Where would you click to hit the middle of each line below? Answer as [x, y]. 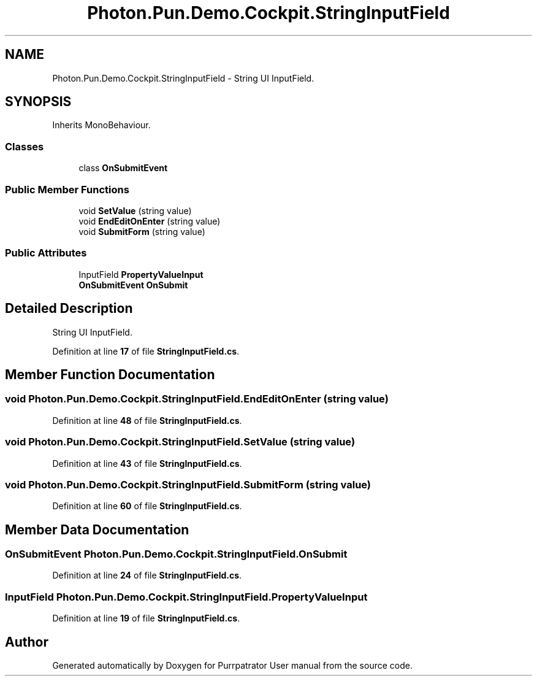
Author [27, 642]
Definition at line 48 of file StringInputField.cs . [147, 420]
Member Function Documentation [110, 374]
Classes [25, 146]
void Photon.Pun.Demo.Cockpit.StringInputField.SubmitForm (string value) [188, 484]
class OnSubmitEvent [123, 168]
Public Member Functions [67, 189]
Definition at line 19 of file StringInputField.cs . [146, 618]
